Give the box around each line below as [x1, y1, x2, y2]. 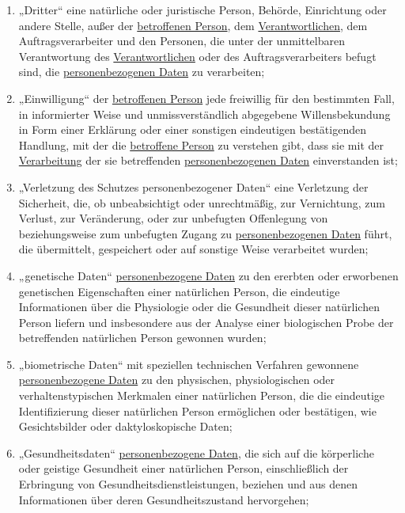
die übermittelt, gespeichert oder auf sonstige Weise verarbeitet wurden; [18, 241, 369, 257]
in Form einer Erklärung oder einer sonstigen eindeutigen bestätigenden [18, 121, 366, 138]
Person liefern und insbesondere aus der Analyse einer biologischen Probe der [18, 313, 394, 330]
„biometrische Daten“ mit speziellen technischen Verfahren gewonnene [18, 355, 359, 372]
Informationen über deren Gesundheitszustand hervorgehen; [18, 491, 309, 507]
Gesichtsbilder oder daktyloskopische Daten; [18, 418, 233, 435]
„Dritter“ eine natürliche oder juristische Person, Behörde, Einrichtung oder [18, 2, 387, 17]
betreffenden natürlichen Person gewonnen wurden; [18, 329, 267, 346]
